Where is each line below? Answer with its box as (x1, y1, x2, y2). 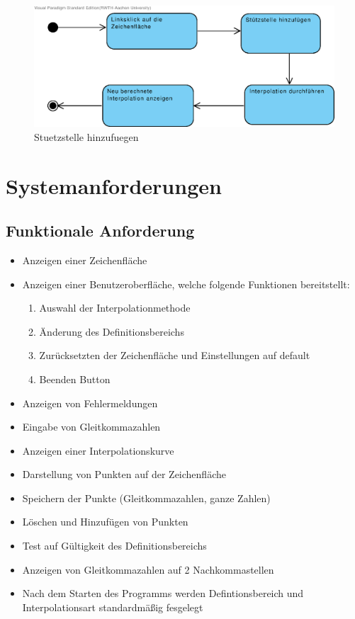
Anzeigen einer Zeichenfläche (22, 252, 147, 267)
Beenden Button (39, 371, 111, 386)
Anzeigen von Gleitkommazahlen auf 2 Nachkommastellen (22, 562, 274, 577)
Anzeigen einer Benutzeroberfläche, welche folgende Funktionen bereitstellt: (22, 276, 350, 291)
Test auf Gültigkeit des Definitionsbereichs (22, 538, 207, 553)
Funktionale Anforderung (6, 220, 195, 242)
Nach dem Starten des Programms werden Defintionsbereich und (22, 586, 304, 601)
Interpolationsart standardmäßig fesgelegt (22, 599, 203, 614)
